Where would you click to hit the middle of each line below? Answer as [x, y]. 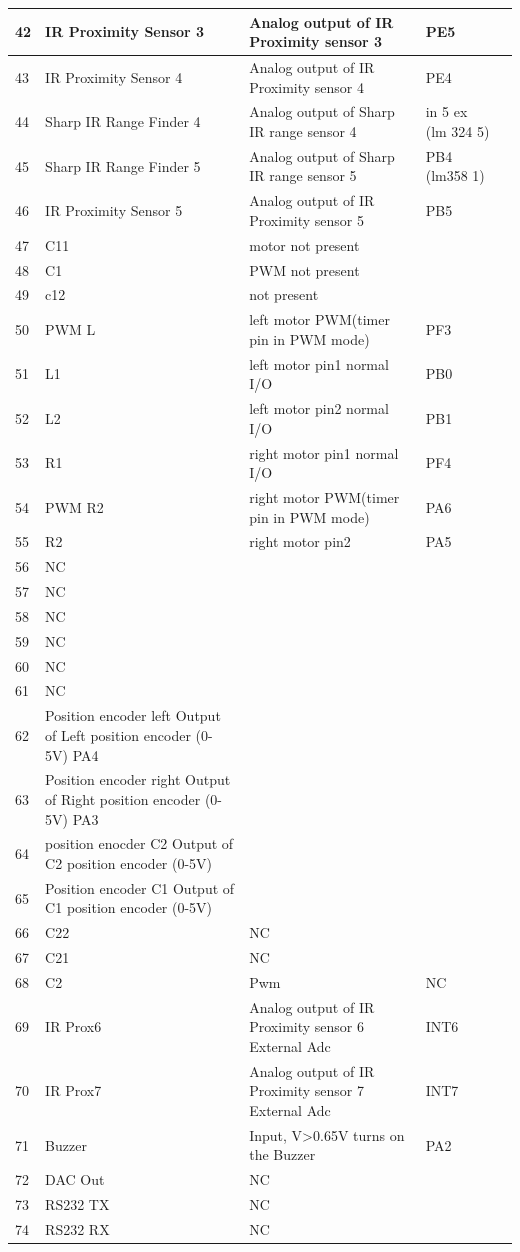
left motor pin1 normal [319, 363]
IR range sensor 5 [303, 175]
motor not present [304, 244]
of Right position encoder [123, 798]
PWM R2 [74, 506]
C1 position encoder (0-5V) [129, 907]
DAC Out [75, 1179]
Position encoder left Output [133, 715]
